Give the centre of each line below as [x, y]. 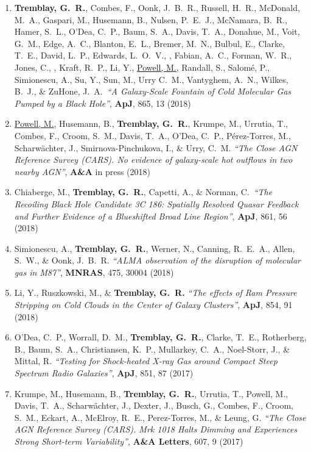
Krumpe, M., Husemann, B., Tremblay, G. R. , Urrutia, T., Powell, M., [151, 393]
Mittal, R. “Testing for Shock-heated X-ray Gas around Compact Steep [146, 361]
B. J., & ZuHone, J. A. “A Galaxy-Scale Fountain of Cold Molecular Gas [153, 91]
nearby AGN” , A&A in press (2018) [82, 171]
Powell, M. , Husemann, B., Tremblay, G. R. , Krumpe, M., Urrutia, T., [151, 124]
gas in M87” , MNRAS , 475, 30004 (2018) [94, 272]
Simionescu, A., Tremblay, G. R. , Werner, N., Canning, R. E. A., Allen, [155, 248]
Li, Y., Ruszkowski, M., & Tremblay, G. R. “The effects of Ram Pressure [155, 292]
